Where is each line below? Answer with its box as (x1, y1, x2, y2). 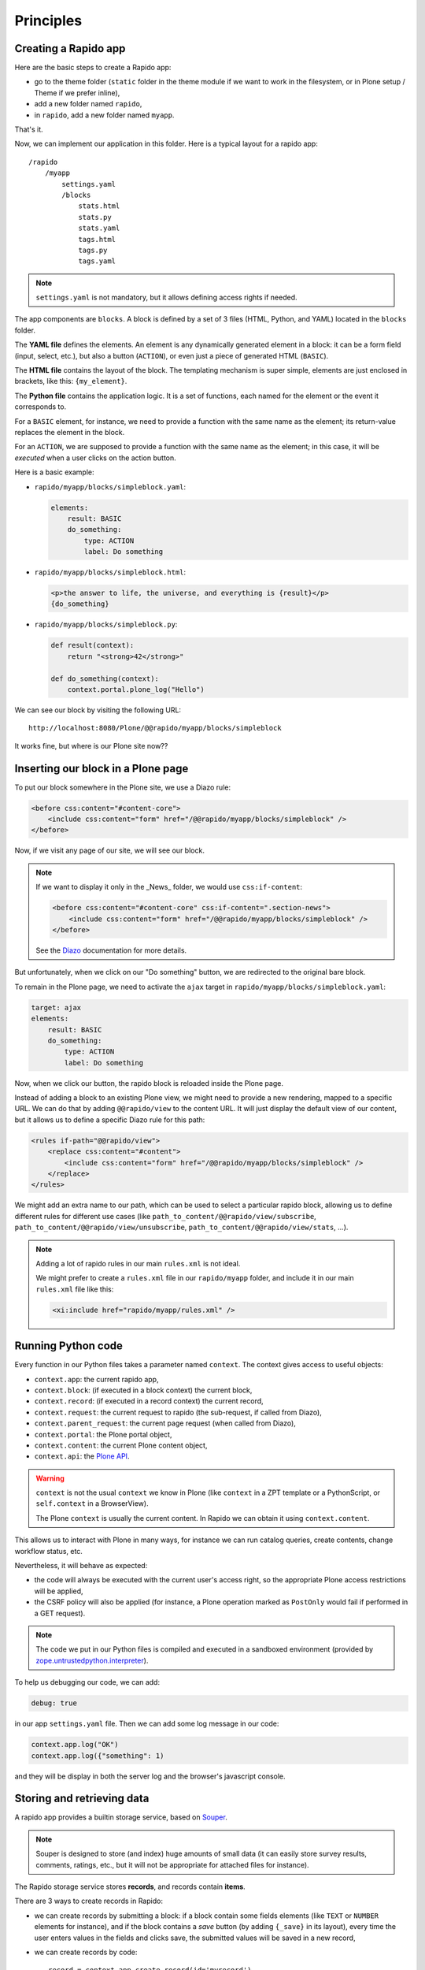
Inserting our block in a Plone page (14, 761, 189, 775)
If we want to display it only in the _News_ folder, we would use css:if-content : (35, 883, 303, 892)
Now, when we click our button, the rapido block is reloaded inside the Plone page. (14, 1078, 283, 1087)
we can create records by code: (34, 1947, 138, 1957)
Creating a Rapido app (14, 42, 126, 55)
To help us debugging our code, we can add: (14, 1678, 161, 1687)
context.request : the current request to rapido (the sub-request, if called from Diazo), (34, 1407, 322, 1417)
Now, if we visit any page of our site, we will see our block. (14, 846, 205, 855)
